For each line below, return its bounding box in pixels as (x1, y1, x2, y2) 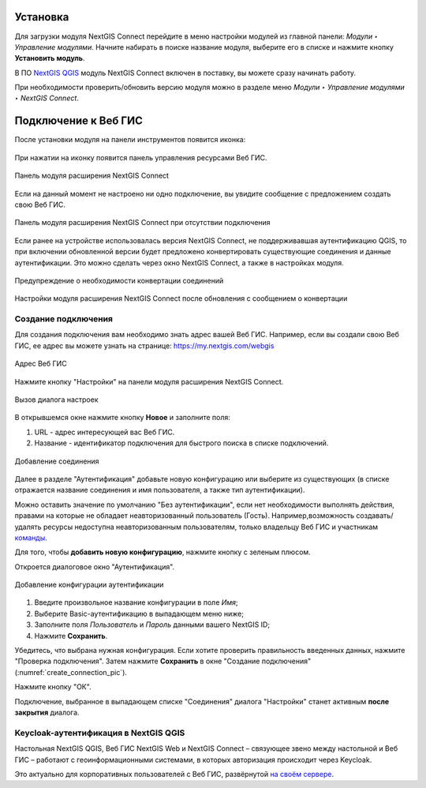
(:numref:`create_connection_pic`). (14, 667, 128, 677)
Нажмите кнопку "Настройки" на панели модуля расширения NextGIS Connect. (14, 377, 284, 386)
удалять (14, 522, 43, 531)
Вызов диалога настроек (14, 395, 99, 404)
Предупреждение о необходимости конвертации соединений (14, 276, 224, 285)
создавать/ (356, 511, 394, 520)
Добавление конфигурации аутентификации (14, 580, 164, 590)
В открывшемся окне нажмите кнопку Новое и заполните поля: (14, 413, 230, 422)
